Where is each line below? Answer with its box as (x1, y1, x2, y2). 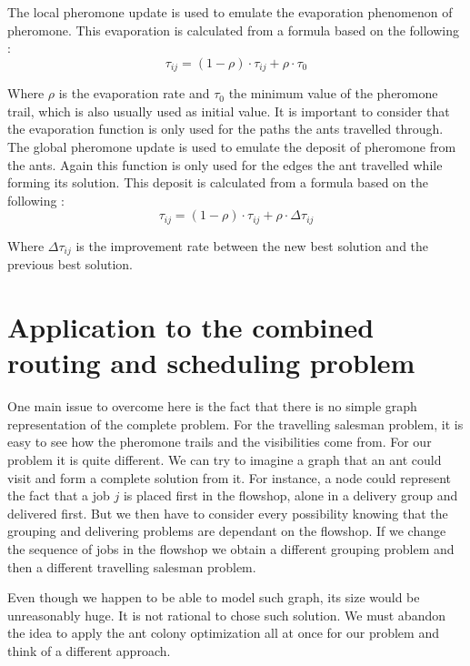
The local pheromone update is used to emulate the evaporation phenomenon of (7, 3, 453, 21)
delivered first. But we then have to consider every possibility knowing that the (7, 503, 448, 522)
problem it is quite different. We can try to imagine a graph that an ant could (7, 449, 442, 469)
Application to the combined (7, 308, 375, 346)
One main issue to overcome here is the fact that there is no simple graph (7, 397, 417, 416)
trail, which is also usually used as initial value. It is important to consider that (7, 101, 450, 120)
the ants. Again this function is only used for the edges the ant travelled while (7, 155, 443, 174)
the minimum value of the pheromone (228, 84, 438, 103)
